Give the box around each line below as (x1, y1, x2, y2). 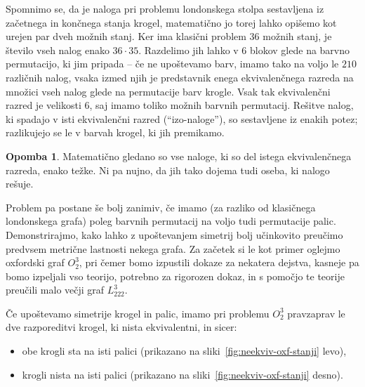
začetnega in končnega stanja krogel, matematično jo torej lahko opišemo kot (6, 15, 337, 29)
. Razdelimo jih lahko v (138, 42, 239, 57)
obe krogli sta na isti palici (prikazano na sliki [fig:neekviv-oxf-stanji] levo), (22, 343, 347, 358)
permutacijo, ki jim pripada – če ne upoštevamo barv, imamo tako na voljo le (6, 56, 339, 71)
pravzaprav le (287, 306, 345, 320)
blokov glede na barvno (250, 42, 350, 57)
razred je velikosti (6, 98, 81, 112)
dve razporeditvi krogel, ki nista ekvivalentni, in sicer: (6, 320, 237, 334)
